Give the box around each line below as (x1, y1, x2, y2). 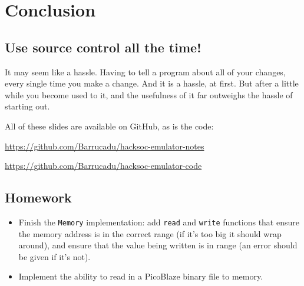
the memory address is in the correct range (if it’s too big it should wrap (18, 227, 282, 240)
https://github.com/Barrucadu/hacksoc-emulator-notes (5, 139, 204, 152)
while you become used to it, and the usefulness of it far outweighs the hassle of (5, 88, 293, 101)
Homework (5, 188, 72, 207)
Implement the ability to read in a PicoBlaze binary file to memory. (18, 270, 263, 282)
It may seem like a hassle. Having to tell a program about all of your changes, (5, 65, 286, 78)
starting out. (5, 100, 50, 112)
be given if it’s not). (18, 250, 91, 262)
